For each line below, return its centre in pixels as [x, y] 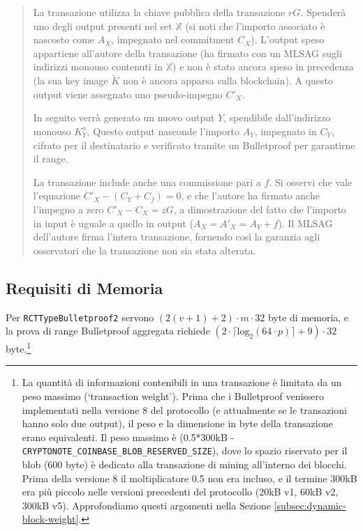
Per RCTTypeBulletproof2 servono [80, 317]
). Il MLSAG [305, 223]
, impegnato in [286, 131]
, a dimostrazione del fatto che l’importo [260, 209]
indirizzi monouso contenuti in [98, 67]
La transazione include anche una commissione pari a [147, 182]
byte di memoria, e [308, 317]
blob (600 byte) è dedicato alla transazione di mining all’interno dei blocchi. [184, 464]
